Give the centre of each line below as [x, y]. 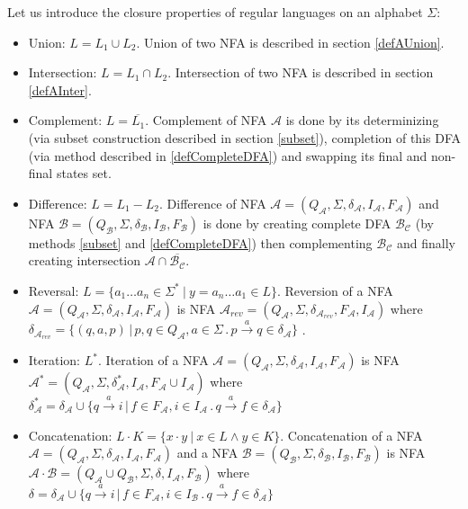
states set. [84, 173]
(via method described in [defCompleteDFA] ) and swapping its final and [228, 155]
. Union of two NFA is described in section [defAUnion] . [290, 42]
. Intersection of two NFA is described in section [301, 72]
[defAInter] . [60, 89]
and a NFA [207, 453]
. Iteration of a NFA [153, 360]
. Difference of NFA [213, 203]
